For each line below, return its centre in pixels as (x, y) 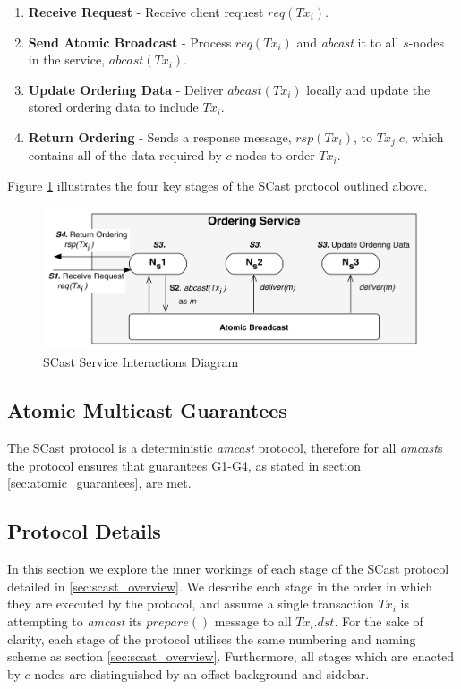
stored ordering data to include (113, 107)
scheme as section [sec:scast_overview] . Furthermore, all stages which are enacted (231, 656)
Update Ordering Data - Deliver (126, 89)
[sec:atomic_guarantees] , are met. (99, 483)
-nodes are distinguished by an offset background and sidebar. (200, 673)
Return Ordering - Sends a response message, (160, 136)
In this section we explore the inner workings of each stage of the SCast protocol (228, 569)
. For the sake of (379, 621)
